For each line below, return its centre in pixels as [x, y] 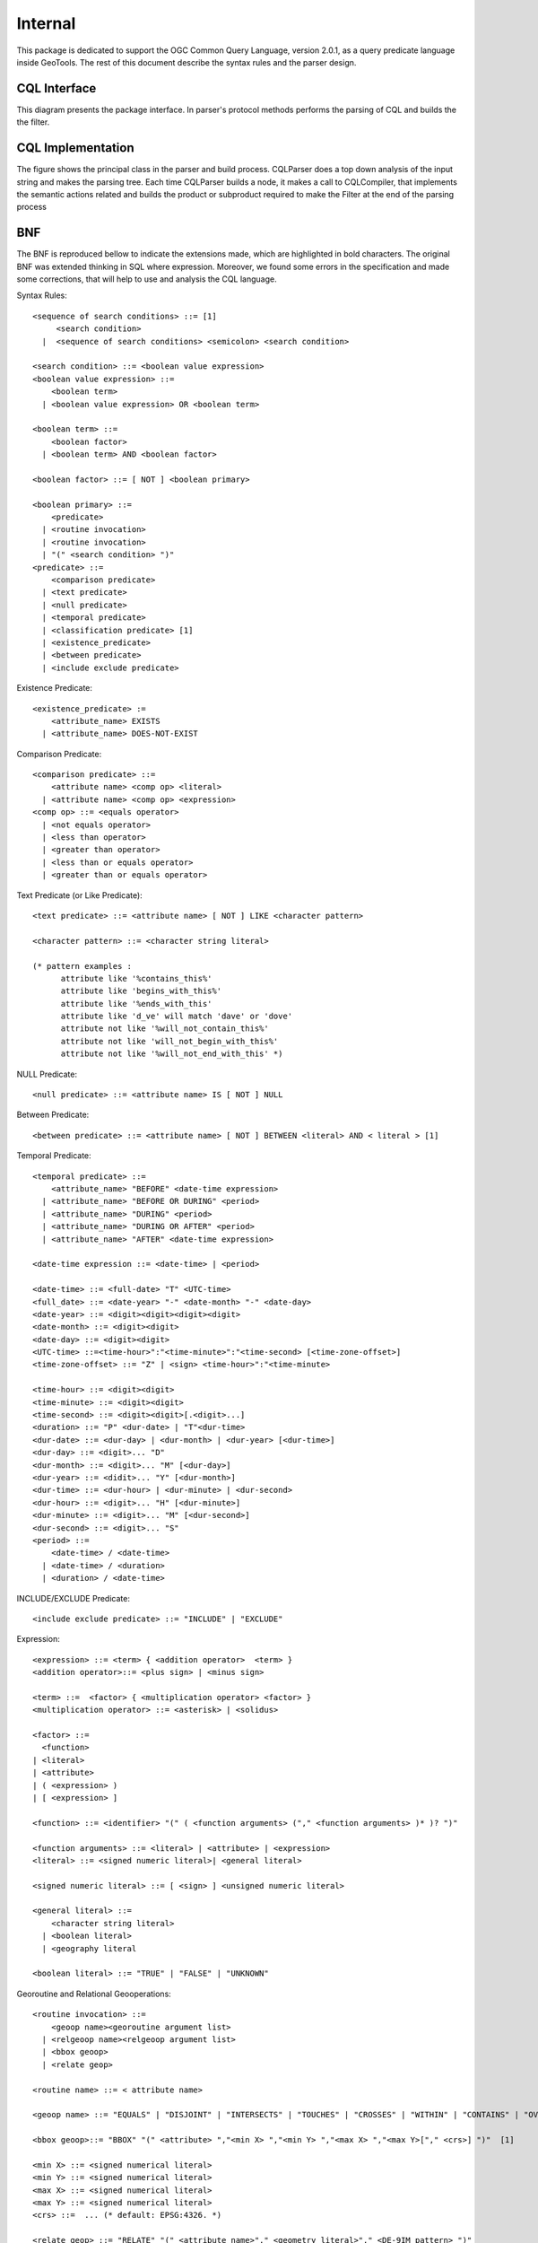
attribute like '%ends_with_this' [136, 1004]
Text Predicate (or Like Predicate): [79, 895]
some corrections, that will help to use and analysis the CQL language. [147, 279]
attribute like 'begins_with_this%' [141, 991]
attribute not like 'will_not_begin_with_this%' [169, 1041]
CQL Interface [56, 88]
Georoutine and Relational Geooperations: [94, 1994]
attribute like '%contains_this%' [136, 978]
